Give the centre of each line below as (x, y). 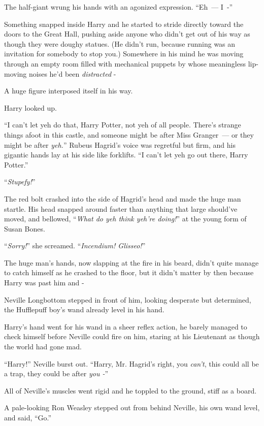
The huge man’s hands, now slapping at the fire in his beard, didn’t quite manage (131, 262)
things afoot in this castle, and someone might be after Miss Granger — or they (129, 134)
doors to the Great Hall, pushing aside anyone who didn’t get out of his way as (127, 34)
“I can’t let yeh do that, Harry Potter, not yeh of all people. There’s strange (123, 125)
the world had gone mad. (43, 347)
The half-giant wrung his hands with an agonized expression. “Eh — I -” (119, 7)
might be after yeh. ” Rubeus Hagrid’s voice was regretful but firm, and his (120, 144)
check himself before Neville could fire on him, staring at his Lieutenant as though (132, 336)
